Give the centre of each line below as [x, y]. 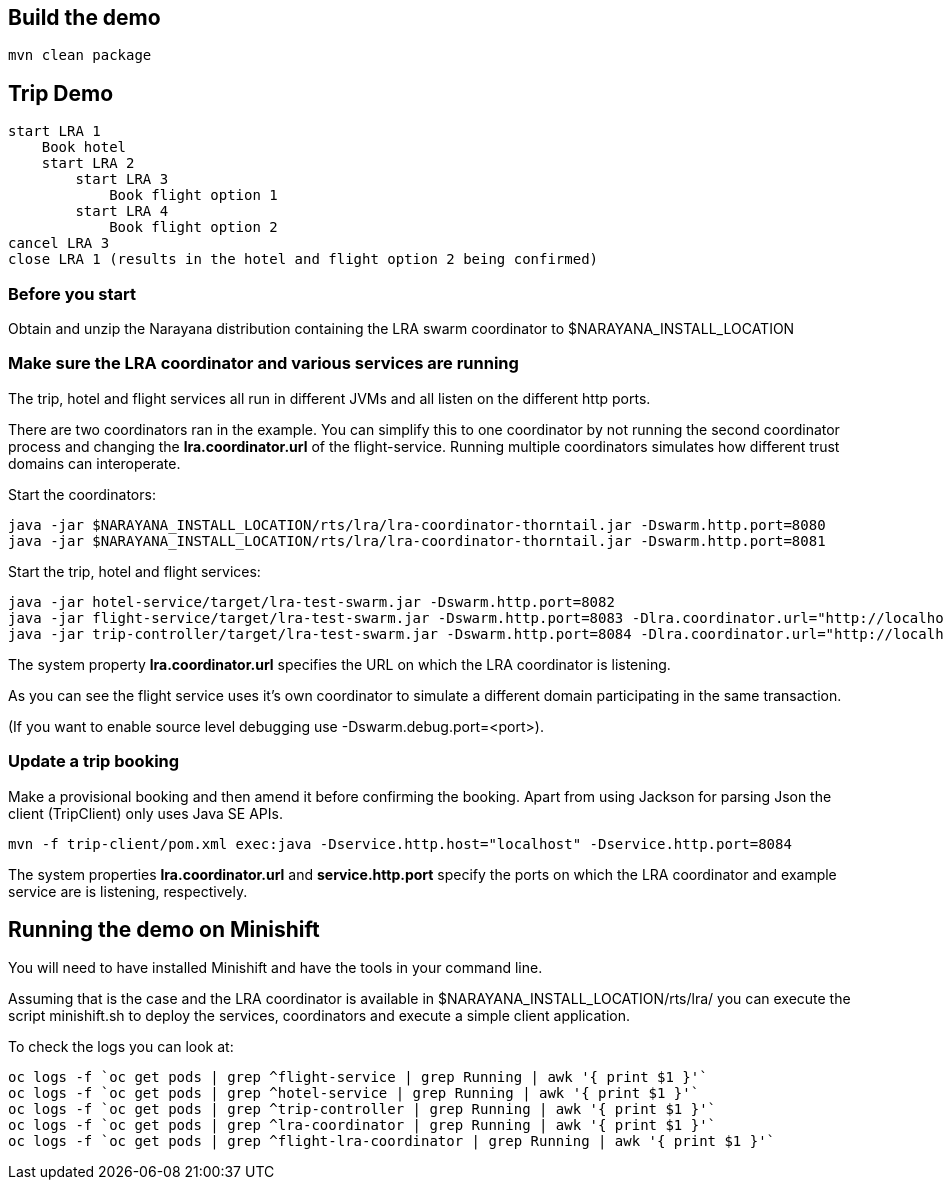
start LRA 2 [88, 163]
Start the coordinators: [82, 494]
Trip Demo [61, 93]
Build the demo [84, 17]
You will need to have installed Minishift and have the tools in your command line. [275, 968]
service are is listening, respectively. [128, 891]
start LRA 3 [122, 179]
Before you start [72, 293]
